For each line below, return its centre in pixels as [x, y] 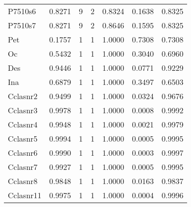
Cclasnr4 [23, 124]
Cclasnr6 [23, 153]
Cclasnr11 [25, 195]
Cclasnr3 [23, 110]
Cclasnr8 [23, 181]
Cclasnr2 [23, 96]
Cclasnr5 [23, 138]
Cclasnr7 [23, 167]
